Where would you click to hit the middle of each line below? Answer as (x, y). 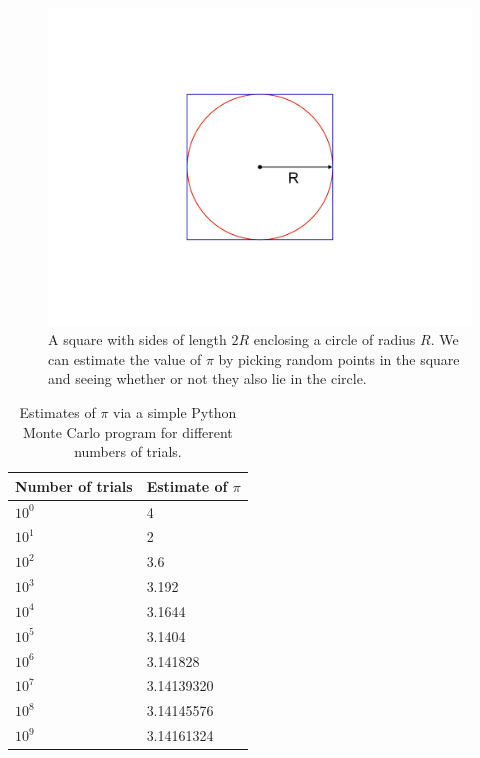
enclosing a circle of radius (334, 339)
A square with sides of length (137, 339)
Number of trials (74, 485)
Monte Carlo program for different (128, 431)
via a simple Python (175, 411)
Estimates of (57, 411)
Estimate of (187, 485)
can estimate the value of (125, 358)
